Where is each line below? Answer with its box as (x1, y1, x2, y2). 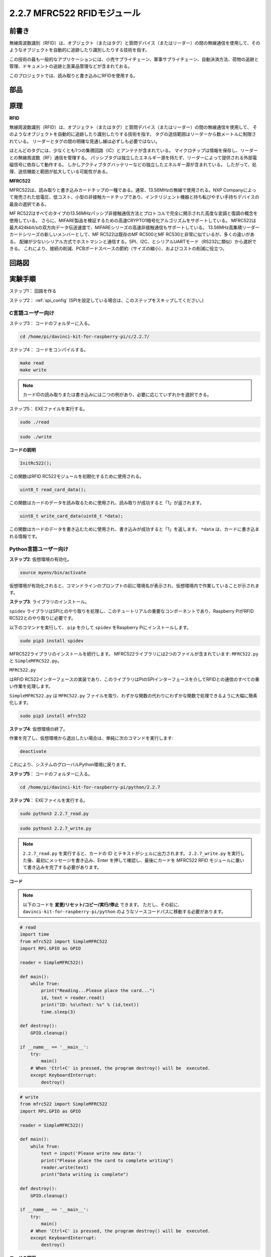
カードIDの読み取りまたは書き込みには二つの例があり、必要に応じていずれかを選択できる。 (23, 392, 212, 398)
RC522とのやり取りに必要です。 (9, 615, 76, 621)
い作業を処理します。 (9, 683, 53, 689)
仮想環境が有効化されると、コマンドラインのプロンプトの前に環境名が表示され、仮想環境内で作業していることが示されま (9, 582, 259, 588)
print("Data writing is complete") (41, 1172, 129, 1178)
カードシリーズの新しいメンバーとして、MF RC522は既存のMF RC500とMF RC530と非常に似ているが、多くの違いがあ (9, 231, 255, 237)
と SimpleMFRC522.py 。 (9, 658, 62, 664)
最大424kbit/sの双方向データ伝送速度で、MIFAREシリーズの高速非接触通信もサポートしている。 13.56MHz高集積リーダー (9, 224, 260, 231)
